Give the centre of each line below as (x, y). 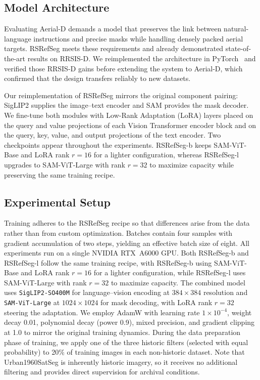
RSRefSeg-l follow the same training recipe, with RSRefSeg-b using (108, 262)
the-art (15, 58)
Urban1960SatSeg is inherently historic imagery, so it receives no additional (121, 362)
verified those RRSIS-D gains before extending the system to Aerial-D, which (123, 68)
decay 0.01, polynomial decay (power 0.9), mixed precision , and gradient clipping (129, 322)
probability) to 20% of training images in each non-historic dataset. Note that (124, 352)
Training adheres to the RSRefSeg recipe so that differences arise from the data (127, 223)
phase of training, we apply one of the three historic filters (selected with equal (126, 342)
